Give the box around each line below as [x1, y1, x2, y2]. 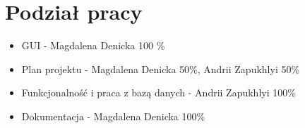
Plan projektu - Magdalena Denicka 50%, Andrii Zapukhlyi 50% [21, 61, 300, 76]
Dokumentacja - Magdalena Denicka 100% [21, 108, 205, 123]
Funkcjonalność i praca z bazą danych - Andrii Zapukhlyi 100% [21, 85, 296, 100]
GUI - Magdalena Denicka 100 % [21, 38, 165, 53]
